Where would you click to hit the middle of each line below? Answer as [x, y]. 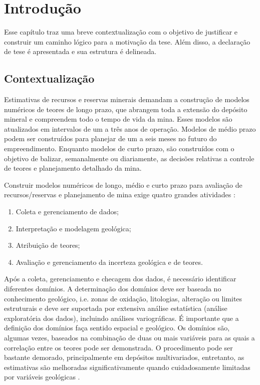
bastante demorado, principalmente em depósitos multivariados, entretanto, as [124, 357]
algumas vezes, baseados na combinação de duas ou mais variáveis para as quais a [129, 337]
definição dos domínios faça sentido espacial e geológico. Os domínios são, [117, 328]
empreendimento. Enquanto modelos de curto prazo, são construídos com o [119, 148]
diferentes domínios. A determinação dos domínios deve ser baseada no [113, 289]
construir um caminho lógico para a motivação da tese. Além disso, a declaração [127, 41]
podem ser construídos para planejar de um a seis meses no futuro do [110, 138]
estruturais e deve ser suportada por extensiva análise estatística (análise [116, 308]
